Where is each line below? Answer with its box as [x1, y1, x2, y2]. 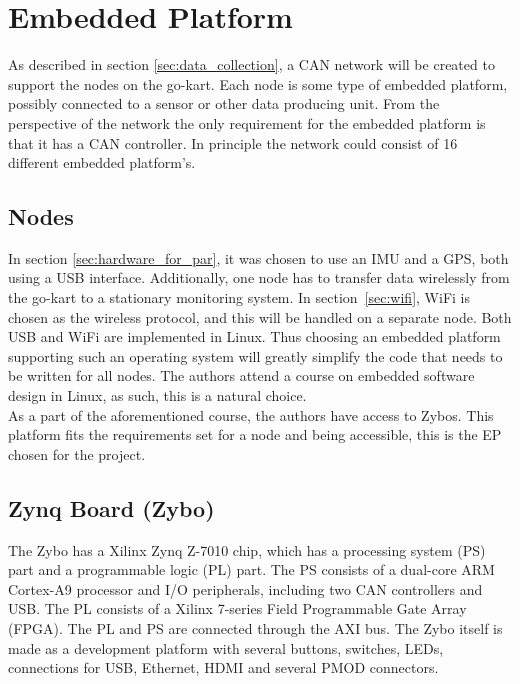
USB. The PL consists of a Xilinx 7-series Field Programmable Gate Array [8, 598, 467, 619]
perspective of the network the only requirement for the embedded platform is [8, 112, 486, 133]
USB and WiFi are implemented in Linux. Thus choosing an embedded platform [8, 326, 501, 347]
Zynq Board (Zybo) [8, 492, 215, 523]
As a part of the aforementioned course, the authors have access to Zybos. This [8, 404, 494, 425]
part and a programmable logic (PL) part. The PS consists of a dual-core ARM [8, 559, 495, 580]
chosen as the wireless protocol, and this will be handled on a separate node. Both [8, 306, 512, 327]
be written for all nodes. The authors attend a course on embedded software [8, 365, 475, 386]
